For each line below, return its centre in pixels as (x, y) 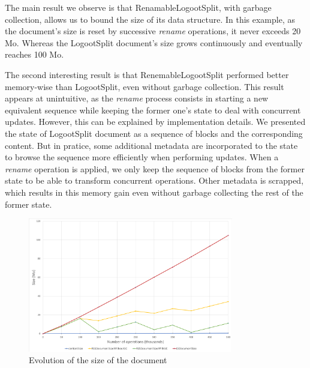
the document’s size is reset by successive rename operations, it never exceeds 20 (153, 31)
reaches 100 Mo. (34, 54)
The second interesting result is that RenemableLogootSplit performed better (147, 74)
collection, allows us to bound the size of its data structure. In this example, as (150, 19)
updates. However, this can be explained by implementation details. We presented (155, 122)
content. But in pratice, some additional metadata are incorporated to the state (151, 145)
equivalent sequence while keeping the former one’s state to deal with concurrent (153, 110)
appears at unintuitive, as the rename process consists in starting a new (137, 98)
